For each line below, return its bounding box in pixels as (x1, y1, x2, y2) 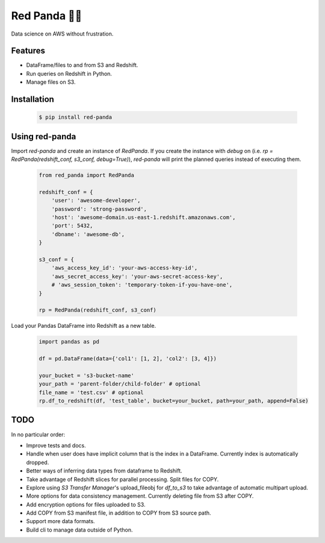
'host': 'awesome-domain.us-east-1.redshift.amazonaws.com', (51, 214, 236, 221)
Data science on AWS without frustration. (11, 30, 114, 37)
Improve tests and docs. (26, 442, 87, 449)
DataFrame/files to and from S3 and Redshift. (26, 61, 138, 69)
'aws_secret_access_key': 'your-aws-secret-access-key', (51, 273, 223, 280)
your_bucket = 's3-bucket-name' (39, 372, 135, 379)
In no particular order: (11, 431, 66, 438)
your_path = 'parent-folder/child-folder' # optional (39, 380, 201, 388)
